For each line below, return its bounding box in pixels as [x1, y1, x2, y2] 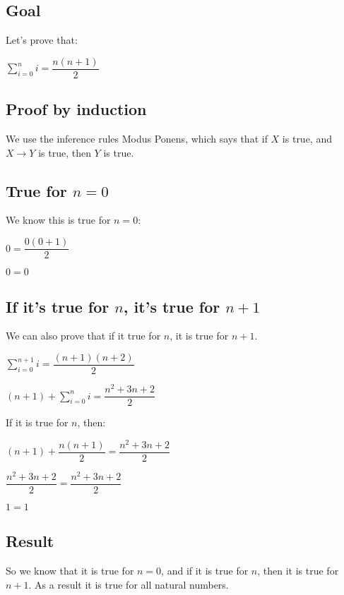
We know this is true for [6, 212, 111, 227]
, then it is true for [257, 563, 339, 578]
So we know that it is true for [6, 563, 134, 578]
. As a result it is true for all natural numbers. [28, 577, 229, 591]
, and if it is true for [161, 563, 249, 578]
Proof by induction [6, 98, 147, 120]
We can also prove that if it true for [6, 328, 161, 343]
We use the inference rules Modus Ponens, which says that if [6, 131, 268, 146]
